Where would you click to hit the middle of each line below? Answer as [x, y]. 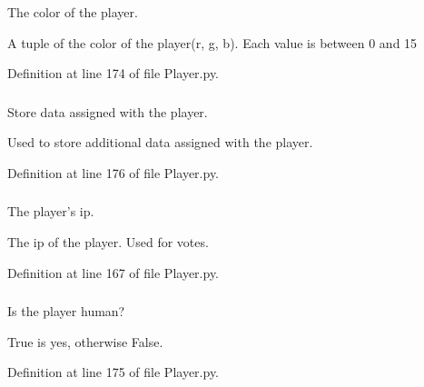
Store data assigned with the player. [108, 111]
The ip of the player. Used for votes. [108, 242]
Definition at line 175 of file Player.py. [113, 372]
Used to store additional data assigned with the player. [160, 142]
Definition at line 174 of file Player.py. [113, 73]
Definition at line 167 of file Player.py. [113, 272]
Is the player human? [66, 311]
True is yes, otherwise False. [85, 341]
